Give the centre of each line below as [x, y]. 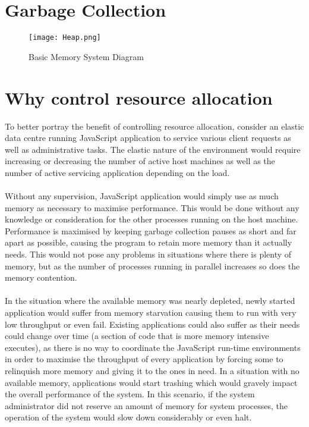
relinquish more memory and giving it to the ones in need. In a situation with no [152, 370]
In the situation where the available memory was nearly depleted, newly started [150, 301]
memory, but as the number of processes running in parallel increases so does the [152, 266]
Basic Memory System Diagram [86, 56]
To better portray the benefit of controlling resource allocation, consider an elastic [154, 126]
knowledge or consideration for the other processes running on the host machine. [152, 219]
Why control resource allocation [139, 97]
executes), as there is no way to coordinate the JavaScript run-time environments [153, 347]
